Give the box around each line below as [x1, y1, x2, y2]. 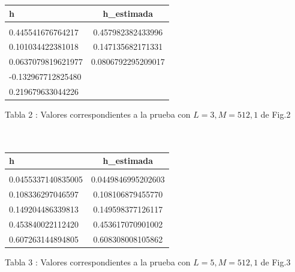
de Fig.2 [260, 108, 291, 121]
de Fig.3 [260, 255, 291, 268]
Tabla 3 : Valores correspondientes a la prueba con [5, 255, 191, 268]
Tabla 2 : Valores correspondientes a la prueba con [5, 108, 191, 121]
